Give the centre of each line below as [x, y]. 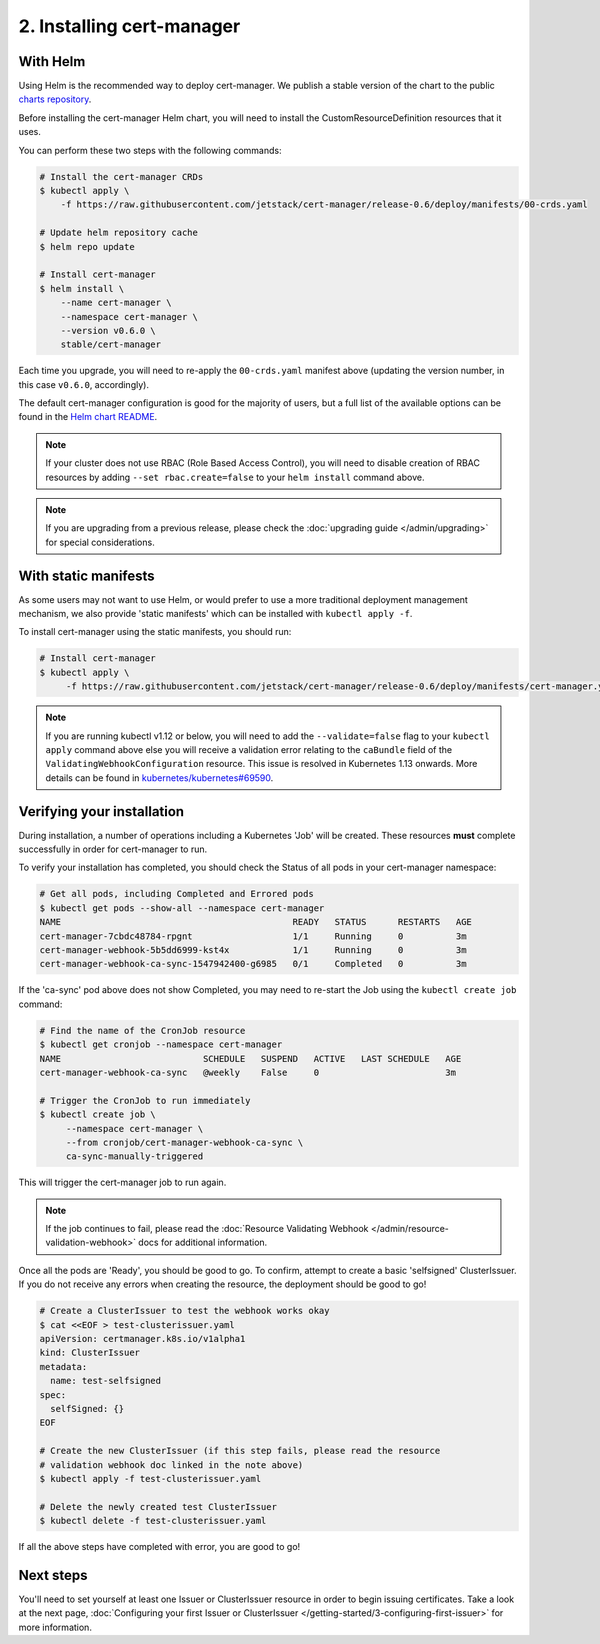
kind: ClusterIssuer [89, 1353]
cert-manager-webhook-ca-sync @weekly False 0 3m [248, 1072]
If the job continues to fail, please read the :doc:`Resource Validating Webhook [207, 1229]
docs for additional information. [203, 1242]
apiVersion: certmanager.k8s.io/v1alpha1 [142, 1338]
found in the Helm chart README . [88, 417]
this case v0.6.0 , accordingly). [84, 384]
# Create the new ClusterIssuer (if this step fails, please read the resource [240, 1451]
